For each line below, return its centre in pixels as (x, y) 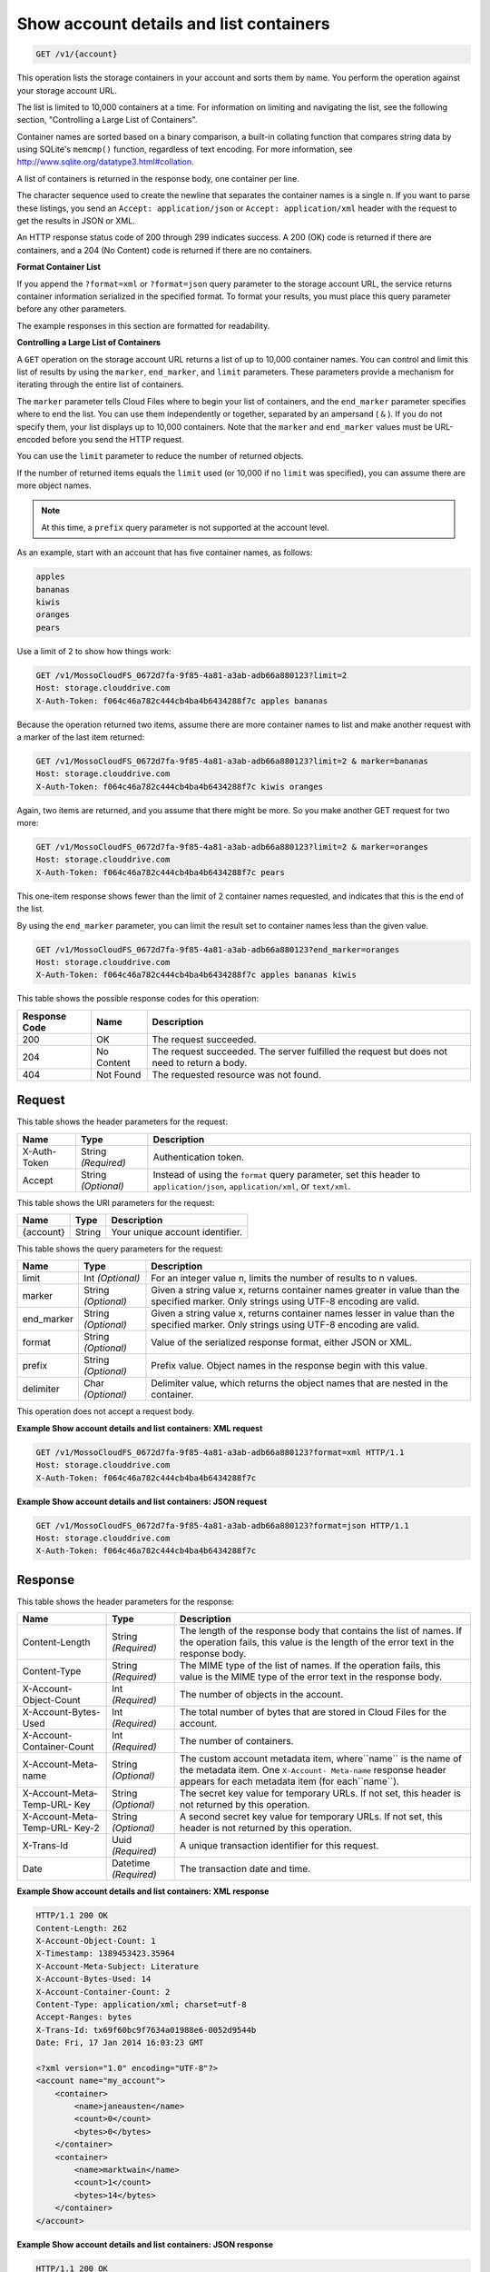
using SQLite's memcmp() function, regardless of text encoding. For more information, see (185, 149)
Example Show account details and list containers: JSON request (142, 1501)
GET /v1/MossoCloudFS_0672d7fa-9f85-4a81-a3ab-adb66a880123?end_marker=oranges (218, 949)
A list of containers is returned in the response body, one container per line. (158, 178)
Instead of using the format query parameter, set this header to (287, 1174)
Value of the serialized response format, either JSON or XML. (282, 1342)
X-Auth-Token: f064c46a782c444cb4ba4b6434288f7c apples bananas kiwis (196, 975)
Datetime (131, 1863)
